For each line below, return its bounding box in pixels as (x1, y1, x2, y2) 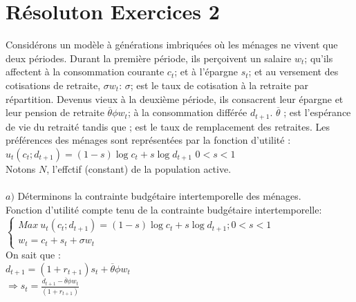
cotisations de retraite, (6, 77, 101, 92)
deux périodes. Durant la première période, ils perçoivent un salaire (6, 50, 292, 65)
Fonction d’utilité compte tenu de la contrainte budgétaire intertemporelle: (6, 202, 322, 216)
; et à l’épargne (174, 64, 238, 79)
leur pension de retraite (6, 105, 104, 120)
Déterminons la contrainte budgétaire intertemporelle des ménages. (17, 188, 301, 202)
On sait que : (6, 247, 61, 262)
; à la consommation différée (127, 105, 247, 120)
